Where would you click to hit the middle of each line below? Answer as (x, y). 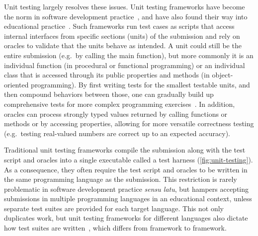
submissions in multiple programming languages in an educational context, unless (128, 198)
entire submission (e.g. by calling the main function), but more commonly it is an (129, 55)
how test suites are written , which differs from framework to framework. (115, 228)
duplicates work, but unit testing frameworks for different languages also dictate (126, 218)
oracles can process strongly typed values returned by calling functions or (116, 114)
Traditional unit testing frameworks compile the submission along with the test (125, 150)
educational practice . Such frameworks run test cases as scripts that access (119, 26)
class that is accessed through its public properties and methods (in (107, 75)
